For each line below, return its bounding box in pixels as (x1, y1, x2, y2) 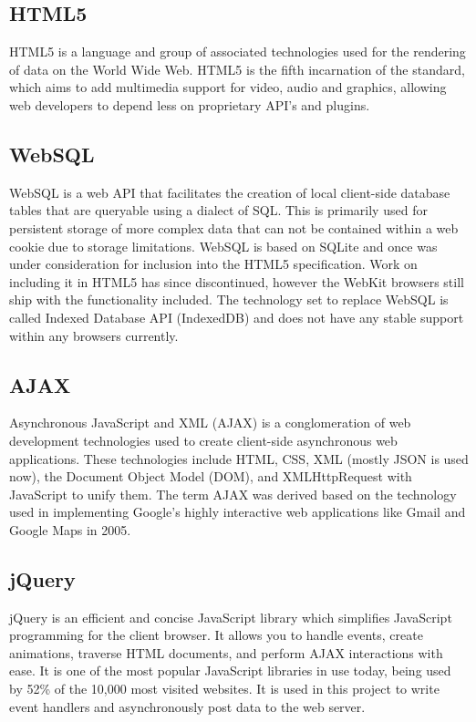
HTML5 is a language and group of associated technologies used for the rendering (9, 42, 466, 61)
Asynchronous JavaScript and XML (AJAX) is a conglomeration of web (9, 413, 411, 432)
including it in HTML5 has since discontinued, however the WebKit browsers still (9, 272, 464, 291)
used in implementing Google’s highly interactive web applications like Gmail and (9, 502, 466, 521)
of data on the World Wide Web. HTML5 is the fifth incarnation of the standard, (9, 59, 465, 78)
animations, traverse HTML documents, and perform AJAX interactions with (9, 643, 443, 662)
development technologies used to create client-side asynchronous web (9, 430, 398, 449)
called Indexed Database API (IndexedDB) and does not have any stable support (9, 307, 464, 326)
